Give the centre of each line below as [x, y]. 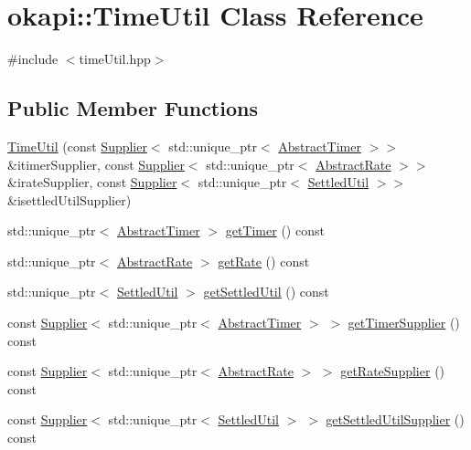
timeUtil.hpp [115, 59]
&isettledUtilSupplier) [70, 199]
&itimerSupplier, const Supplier [96, 164]
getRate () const [264, 261]
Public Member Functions [133, 108]
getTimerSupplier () [404, 323]
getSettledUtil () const [266, 292]
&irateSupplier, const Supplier [92, 182]
